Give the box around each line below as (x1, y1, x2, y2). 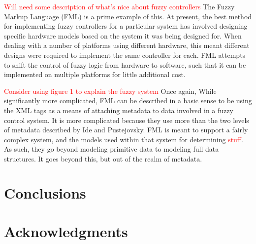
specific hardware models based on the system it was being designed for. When (4, 30, 242, 41)
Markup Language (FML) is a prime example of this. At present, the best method (4, 11, 252, 21)
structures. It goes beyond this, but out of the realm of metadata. (4, 153, 202, 163)
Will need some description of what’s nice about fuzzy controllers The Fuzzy (4, 1, 235, 11)
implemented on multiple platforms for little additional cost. (4, 69, 186, 80)
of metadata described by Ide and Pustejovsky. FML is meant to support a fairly (4, 124, 248, 135)
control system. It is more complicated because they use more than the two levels (4, 115, 249, 125)
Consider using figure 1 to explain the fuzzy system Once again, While (4, 85, 217, 96)
